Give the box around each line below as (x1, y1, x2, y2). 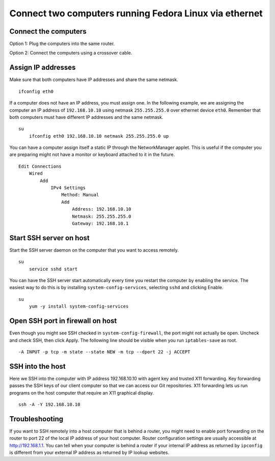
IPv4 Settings (50, 185, 86, 191)
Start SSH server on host (9, 234, 90, 242)
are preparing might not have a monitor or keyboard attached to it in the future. (9, 151, 175, 158)
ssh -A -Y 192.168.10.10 (18, 402, 80, 407)
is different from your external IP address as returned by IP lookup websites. (9, 449, 170, 456)
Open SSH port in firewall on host (9, 317, 117, 325)
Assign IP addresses (9, 63, 76, 72)
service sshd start (29, 266, 78, 272)
